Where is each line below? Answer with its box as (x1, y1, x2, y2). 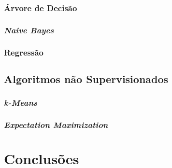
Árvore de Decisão (4, 1, 77, 14)
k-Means (4, 97, 38, 109)
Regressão (4, 46, 43, 58)
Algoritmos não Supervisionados (4, 71, 169, 86)
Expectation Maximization (4, 119, 108, 131)
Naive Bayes (4, 24, 54, 36)
